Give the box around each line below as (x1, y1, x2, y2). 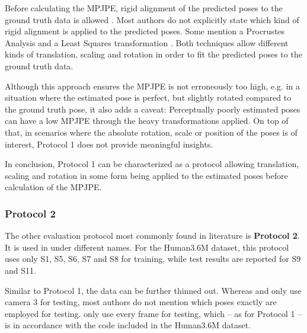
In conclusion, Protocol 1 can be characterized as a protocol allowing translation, (5, 158, 299, 170)
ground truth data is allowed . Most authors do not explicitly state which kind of (5, 13, 299, 25)
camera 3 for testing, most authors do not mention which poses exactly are (5, 296, 277, 308)
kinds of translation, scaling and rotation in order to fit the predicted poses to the (5, 48, 302, 60)
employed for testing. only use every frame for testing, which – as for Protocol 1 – (5, 307, 302, 319)
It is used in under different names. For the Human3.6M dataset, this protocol (5, 241, 289, 253)
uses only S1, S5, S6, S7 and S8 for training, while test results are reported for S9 (5, 252, 301, 265)
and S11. (5, 264, 36, 276)
